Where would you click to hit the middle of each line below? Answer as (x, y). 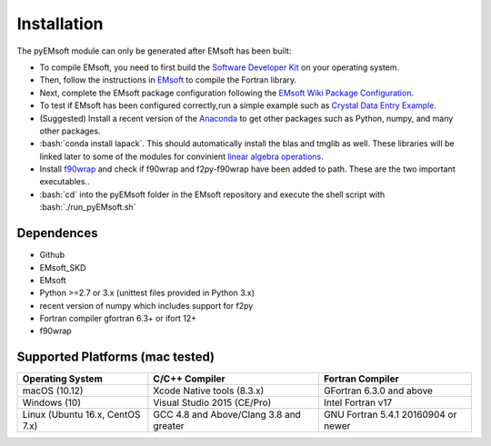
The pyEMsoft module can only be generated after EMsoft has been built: (154, 51)
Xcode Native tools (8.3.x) (209, 391)
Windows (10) (52, 402)
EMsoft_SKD (63, 267)
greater (169, 426)
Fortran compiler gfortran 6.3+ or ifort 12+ (118, 319)
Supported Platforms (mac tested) (116, 357)
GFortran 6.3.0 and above (378, 391)
